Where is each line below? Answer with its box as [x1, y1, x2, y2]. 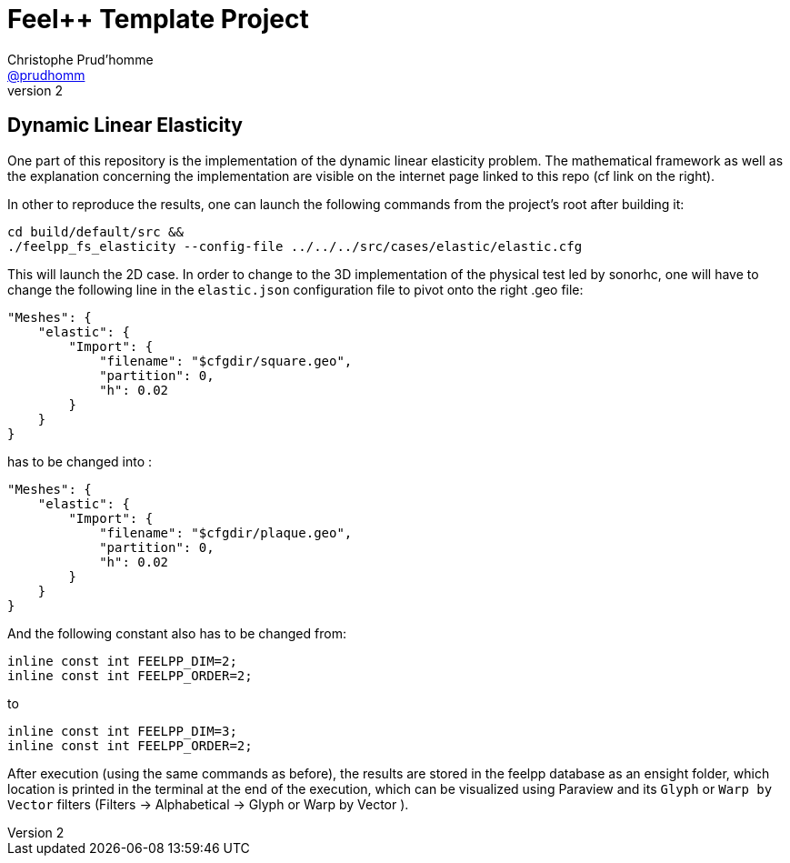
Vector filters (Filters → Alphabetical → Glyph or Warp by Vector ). [7, 796, 409, 812]
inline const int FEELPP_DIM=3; [7, 723, 237, 738]
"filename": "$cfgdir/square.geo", [99, 353, 353, 368]
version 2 [7, 82, 63, 98]
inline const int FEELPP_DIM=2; [7, 653, 237, 668]
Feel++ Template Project [7, 4, 309, 35]
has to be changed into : [7, 453, 153, 469]
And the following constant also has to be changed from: [7, 625, 346, 641]
